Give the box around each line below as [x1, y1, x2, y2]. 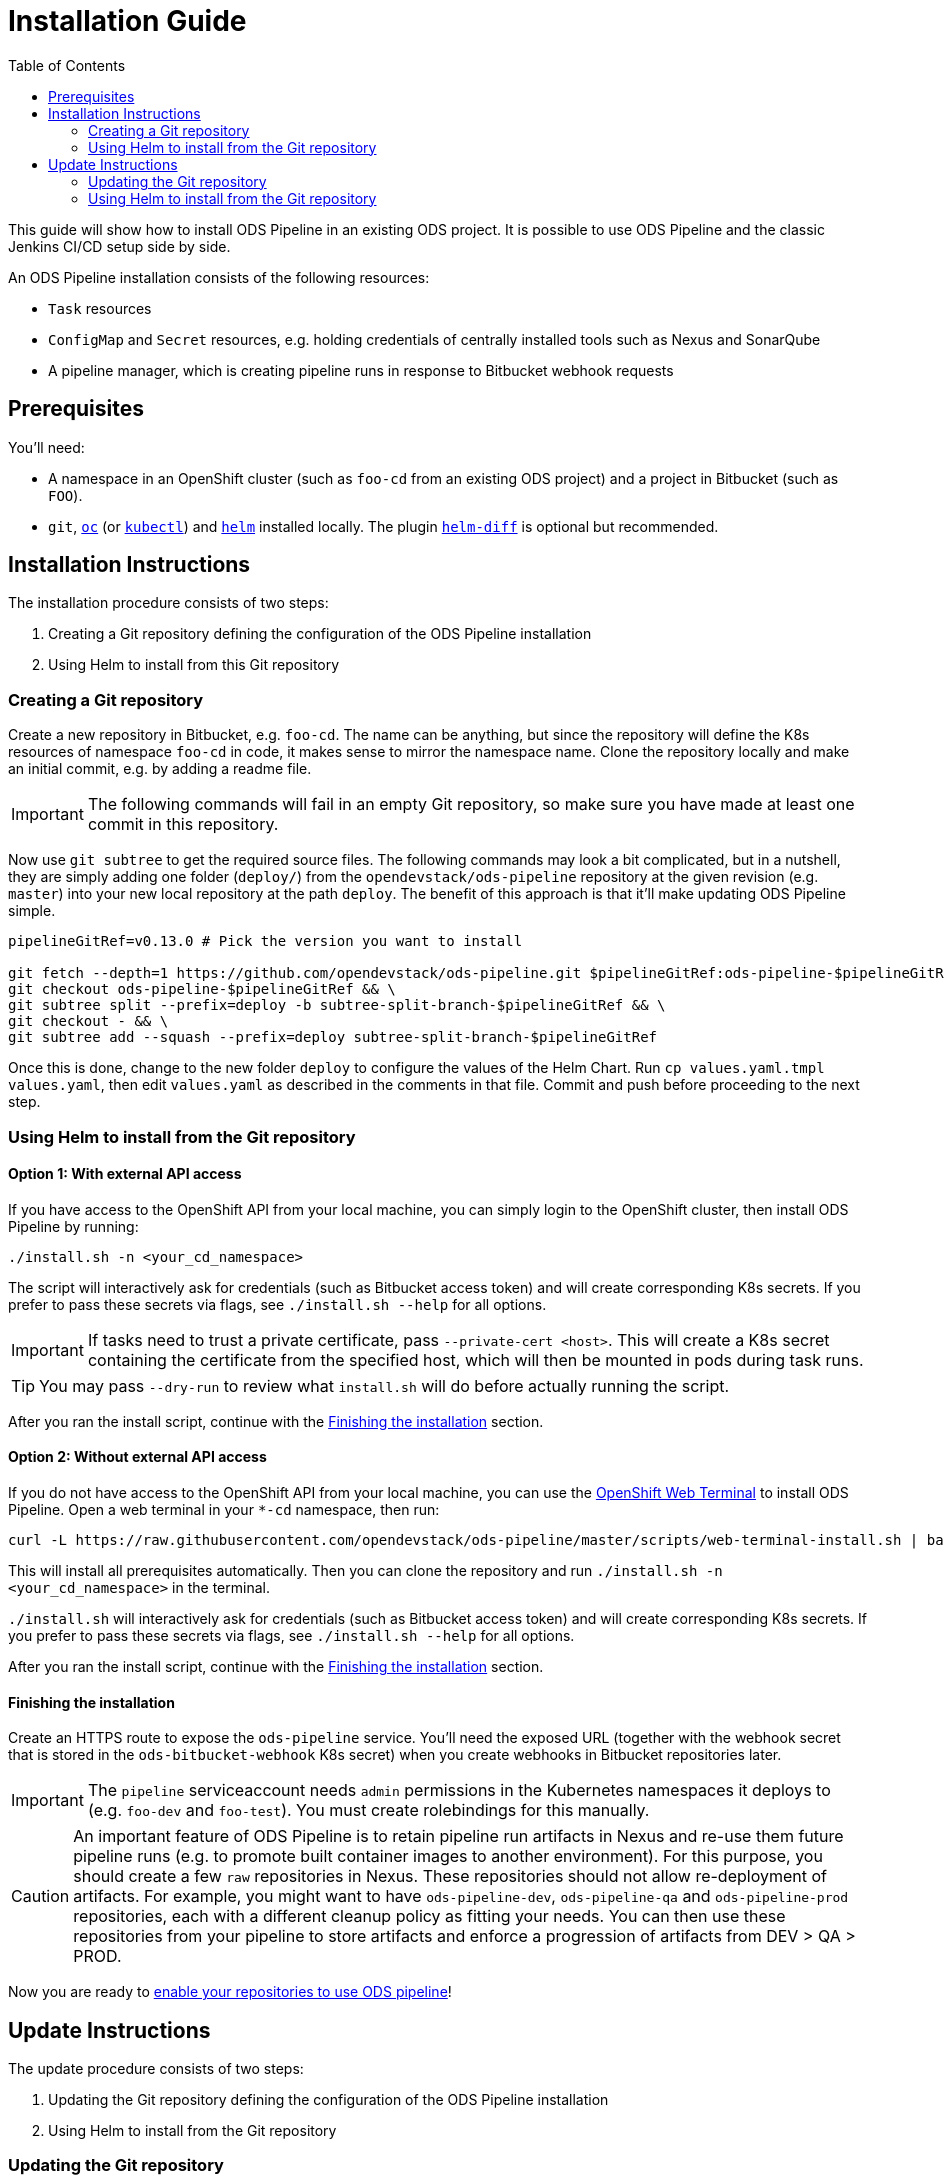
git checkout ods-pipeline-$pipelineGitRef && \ [8, 981, 396, 998]
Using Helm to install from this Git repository [48, 656, 340, 674]
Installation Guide [8, 4, 247, 38]
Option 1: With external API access [8, 1165, 242, 1183]
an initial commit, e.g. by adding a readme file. [8, 760, 312, 778]
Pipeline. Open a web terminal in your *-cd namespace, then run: [8, 1501, 440, 1518]
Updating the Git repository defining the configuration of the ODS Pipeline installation [48, 2091, 609, 2109]
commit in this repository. [87, 814, 279, 835]
